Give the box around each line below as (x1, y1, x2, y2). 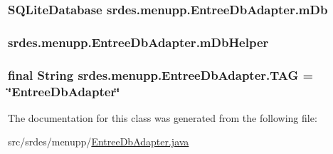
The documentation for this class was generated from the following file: (8, 110, 317, 125)
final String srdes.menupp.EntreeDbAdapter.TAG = (8, 66, 314, 83)
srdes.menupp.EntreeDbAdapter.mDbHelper (8, 33, 269, 51)
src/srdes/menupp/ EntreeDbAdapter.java (8, 134, 189, 149)
